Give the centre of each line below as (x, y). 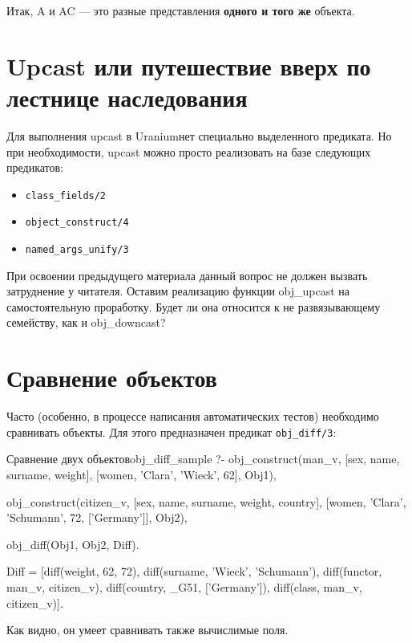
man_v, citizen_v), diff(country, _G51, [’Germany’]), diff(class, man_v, (184, 586)
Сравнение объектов (112, 378)
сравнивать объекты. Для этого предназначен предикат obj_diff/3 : (172, 431)
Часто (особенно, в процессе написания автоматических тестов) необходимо (193, 416)
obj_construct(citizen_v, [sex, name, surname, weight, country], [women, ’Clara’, (206, 501)
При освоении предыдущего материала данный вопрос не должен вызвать (187, 275)
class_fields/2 (66, 195)
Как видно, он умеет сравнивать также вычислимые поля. (147, 630)
